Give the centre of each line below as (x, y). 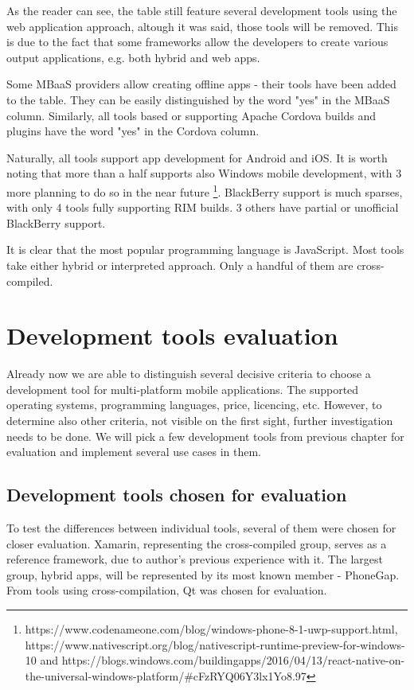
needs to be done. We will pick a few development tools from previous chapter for (205, 436)
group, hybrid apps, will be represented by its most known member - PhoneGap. (203, 574)
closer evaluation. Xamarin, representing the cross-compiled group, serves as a (197, 543)
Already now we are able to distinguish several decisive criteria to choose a (189, 374)
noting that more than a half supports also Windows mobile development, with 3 (204, 173)
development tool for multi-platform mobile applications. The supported (183, 389)
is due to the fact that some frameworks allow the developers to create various (197, 42)
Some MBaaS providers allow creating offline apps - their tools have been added (201, 84)
